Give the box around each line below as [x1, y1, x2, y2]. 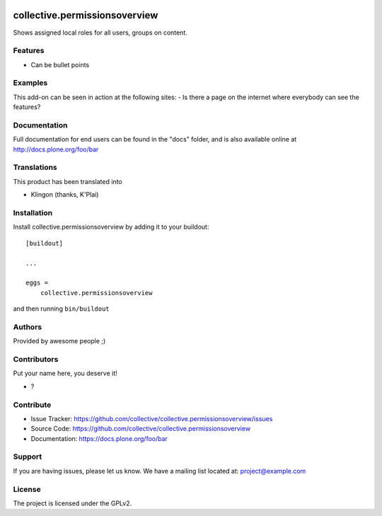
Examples [13, 78, 48, 88]
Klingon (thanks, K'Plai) [30, 190, 99, 199]
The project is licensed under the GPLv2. [13, 499, 132, 508]
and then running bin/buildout [13, 304, 110, 313]
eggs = [25, 279, 49, 287]
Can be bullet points [30, 60, 90, 69]
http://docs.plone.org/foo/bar [13, 145, 99, 154]
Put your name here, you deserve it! [13, 369, 117, 378]
